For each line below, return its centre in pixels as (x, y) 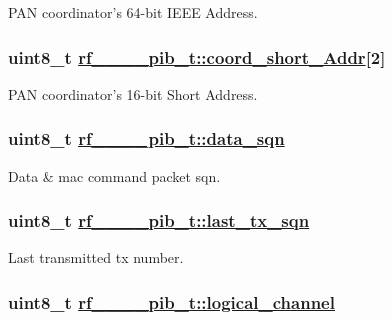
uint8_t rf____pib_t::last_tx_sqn (159, 220)
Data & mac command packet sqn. (114, 175)
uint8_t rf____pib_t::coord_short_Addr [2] (197, 56)
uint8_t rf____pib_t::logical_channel (171, 301)
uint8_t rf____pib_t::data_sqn (146, 138)
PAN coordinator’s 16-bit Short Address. (133, 93)
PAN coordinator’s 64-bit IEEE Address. (133, 12)
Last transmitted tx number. (96, 257)
